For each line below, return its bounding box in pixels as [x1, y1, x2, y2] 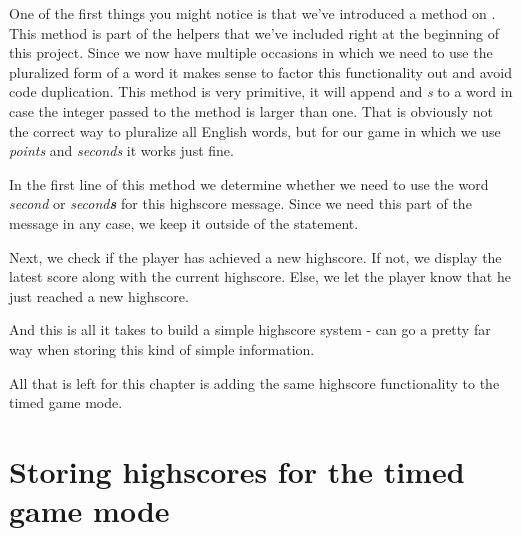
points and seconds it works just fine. [9, 140, 234, 161]
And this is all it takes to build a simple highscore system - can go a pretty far [9, 319, 491, 340]
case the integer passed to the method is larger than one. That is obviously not [9, 100, 493, 121]
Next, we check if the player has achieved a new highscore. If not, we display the [9, 246, 502, 267]
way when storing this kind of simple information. [9, 338, 315, 359]
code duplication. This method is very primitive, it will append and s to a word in [9, 81, 513, 102]
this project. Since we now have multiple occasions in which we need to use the [9, 42, 493, 63]
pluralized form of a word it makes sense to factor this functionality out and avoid [9, 61, 512, 82]
